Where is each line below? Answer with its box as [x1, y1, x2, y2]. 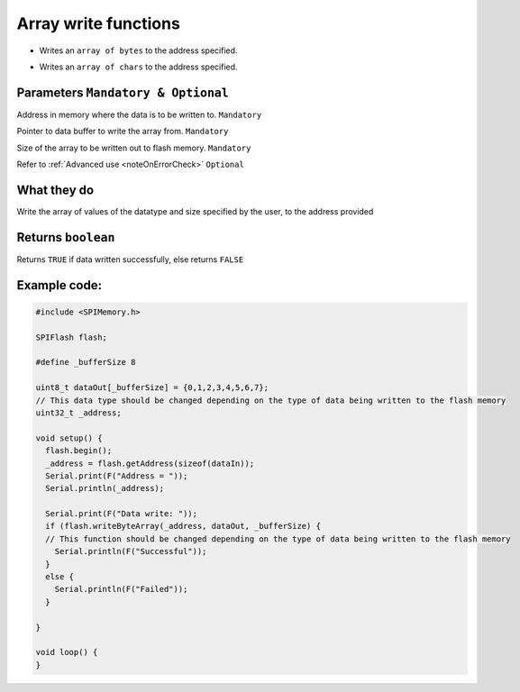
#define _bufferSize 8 [35, 357, 136, 368]
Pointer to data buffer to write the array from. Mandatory [16, 126, 229, 137]
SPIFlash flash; [35, 332, 108, 342]
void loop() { [35, 647, 98, 658]
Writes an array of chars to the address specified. [39, 61, 238, 72]
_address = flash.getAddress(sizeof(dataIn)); [45, 458, 255, 469]
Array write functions [16, 14, 180, 33]
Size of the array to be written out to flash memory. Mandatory [16, 142, 251, 153]
